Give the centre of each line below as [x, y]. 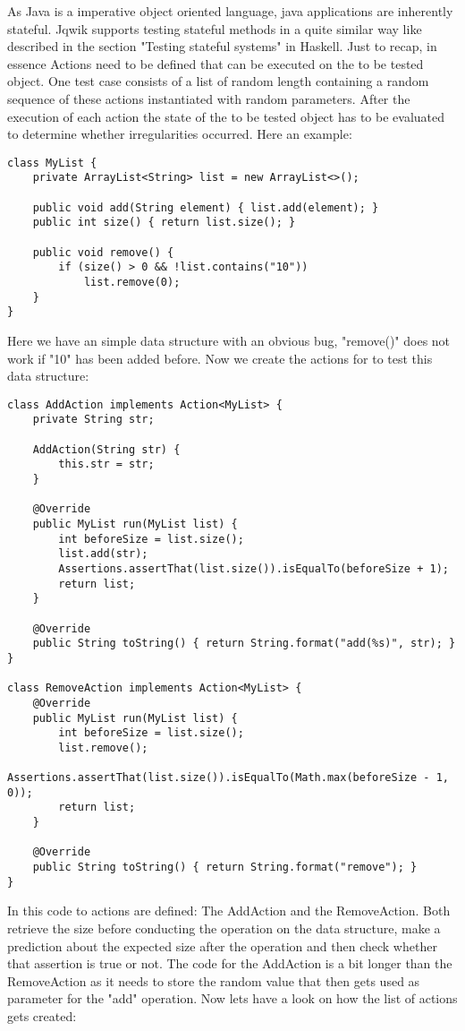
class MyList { [52, 163]
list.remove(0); [132, 282]
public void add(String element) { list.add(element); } [206, 207]
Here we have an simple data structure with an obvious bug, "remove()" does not [229, 340]
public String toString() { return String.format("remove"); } [225, 868]
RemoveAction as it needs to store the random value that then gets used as [214, 980]
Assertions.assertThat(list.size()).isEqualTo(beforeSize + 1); [254, 568]
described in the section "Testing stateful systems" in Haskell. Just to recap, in [222, 46]
